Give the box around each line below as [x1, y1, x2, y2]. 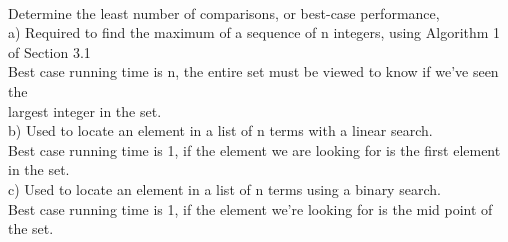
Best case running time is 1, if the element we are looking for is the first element [8, 139, 501, 160]
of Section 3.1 [8, 41, 91, 62]
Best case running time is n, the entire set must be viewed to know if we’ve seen [8, 61, 499, 82]
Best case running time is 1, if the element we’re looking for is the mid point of [8, 198, 493, 219]
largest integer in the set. [8, 100, 162, 121]
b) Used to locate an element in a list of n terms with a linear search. [8, 120, 433, 141]
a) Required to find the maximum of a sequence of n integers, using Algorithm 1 [8, 22, 501, 43]
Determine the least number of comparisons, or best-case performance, [8, 2, 440, 23]
